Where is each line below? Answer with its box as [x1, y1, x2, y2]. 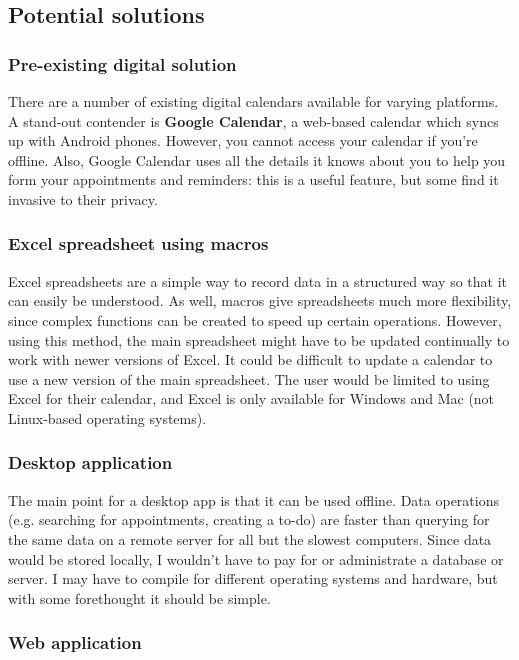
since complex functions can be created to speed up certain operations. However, [8, 309, 502, 330]
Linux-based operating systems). [8, 407, 207, 428]
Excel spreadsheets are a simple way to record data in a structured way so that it [8, 270, 507, 291]
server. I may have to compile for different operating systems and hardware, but [8, 568, 498, 589]
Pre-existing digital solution [8, 51, 237, 76]
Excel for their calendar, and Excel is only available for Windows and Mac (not [8, 388, 495, 409]
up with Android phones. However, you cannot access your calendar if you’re [8, 130, 478, 151]
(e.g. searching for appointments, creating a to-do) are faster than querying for [8, 509, 490, 530]
